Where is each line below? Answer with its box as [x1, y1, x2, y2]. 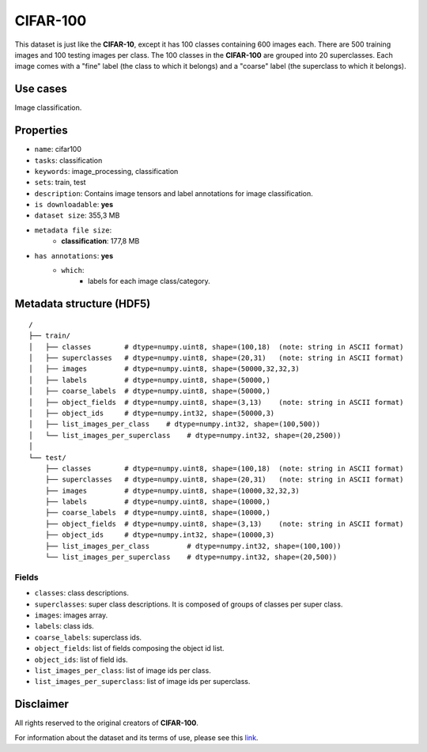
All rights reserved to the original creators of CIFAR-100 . [14, 718, 199, 727]
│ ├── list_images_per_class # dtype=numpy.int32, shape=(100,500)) [28, 420, 321, 429]
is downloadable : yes [34, 200, 114, 210]
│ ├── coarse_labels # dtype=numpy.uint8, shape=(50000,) [28, 387, 270, 395]
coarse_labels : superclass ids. [34, 633, 142, 642]
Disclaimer [14, 697, 69, 711]
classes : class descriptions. [34, 588, 130, 598]
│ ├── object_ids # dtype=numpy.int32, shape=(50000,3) [28, 408, 275, 418]
